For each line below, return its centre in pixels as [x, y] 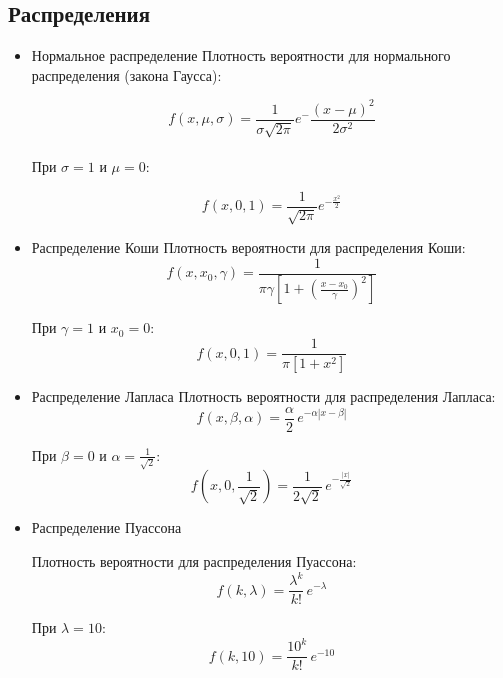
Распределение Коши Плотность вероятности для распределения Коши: [248, 246]
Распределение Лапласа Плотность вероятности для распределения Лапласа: [263, 395]
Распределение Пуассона [106, 527]
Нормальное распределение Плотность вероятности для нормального [241, 55]
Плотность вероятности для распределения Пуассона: [194, 560]
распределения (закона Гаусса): [126, 74]
